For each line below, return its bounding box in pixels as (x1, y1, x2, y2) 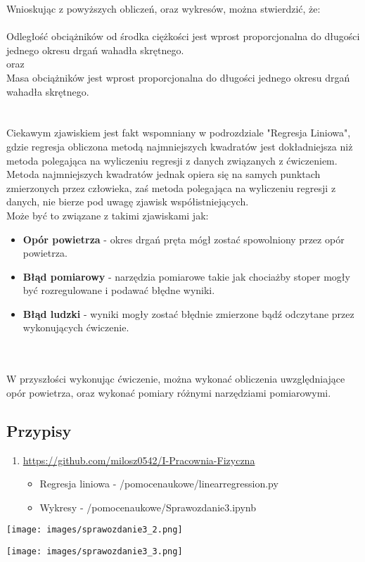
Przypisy (6, 419, 72, 441)
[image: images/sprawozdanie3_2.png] (6, 525, 183, 535)
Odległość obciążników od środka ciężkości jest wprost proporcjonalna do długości (6, 29, 360, 44)
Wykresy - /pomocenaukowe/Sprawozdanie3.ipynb (39, 499, 256, 514)
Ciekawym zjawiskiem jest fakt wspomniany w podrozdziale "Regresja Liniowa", (6, 125, 351, 140)
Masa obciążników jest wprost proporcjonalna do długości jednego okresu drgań (6, 70, 350, 84)
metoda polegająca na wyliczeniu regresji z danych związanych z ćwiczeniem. (6, 153, 338, 167)
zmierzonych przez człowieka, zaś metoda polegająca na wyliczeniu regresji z (6, 180, 336, 195)
